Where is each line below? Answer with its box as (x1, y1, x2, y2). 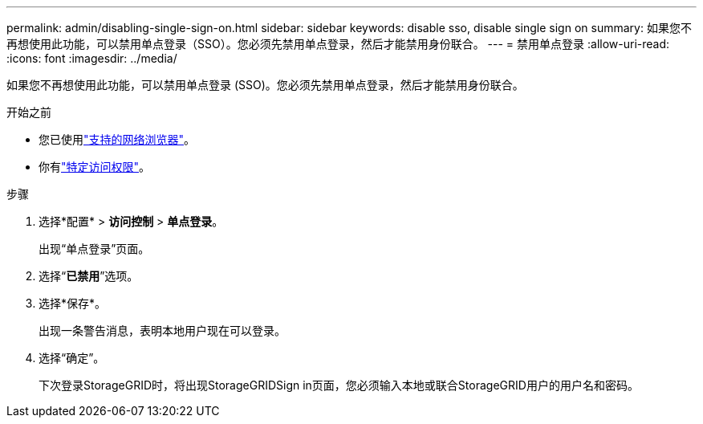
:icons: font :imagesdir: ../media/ (6, 51, 177, 65)
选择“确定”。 (39, 351, 105, 365)
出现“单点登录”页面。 (39, 242, 150, 255)
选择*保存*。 (39, 296, 107, 310)
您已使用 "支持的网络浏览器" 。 (39, 132, 196, 146)
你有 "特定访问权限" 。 (39, 160, 151, 173)
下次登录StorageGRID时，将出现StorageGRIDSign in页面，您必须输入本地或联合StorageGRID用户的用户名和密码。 (39, 378, 639, 392)
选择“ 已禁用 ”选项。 (39, 269, 139, 283)
